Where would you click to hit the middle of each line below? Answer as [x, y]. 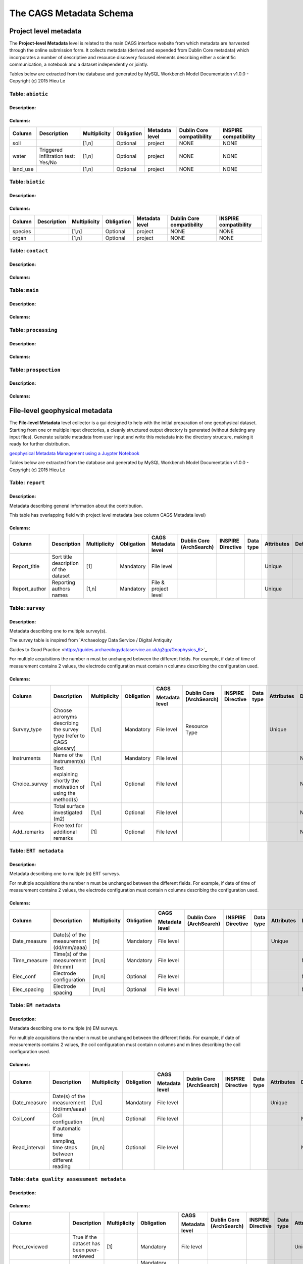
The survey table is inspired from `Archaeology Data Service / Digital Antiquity [91, 640]
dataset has [86, 1244]
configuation [67, 1121]
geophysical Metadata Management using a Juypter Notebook [74, 453]
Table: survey [27, 608]
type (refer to [69, 736]
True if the [85, 1237]
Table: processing [33, 330]
